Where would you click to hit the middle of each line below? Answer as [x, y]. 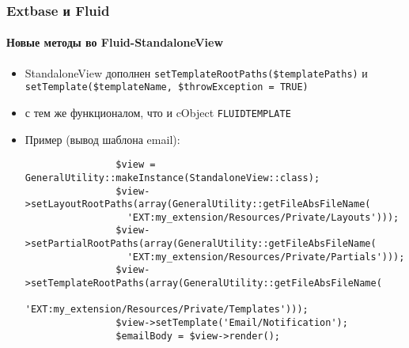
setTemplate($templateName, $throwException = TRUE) [167, 87]
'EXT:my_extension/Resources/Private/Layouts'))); [263, 217]
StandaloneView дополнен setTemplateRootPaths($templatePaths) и [196, 72]
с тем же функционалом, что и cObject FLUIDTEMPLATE [158, 112]
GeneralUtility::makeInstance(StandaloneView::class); [172, 178]
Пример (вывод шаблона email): [102, 139]
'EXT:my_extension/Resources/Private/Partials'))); [266, 257]
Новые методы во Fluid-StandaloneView [115, 42]
